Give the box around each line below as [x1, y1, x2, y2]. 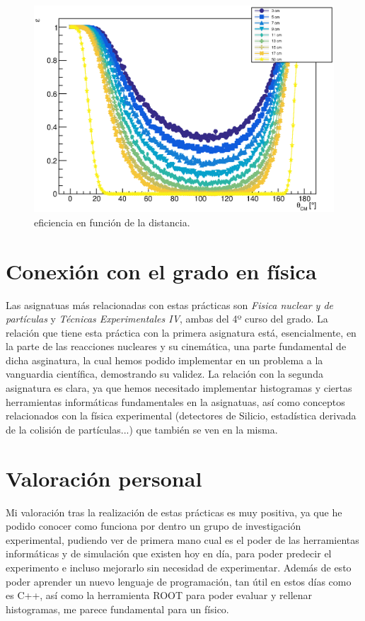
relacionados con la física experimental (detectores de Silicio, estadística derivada [6, 408, 357, 423]
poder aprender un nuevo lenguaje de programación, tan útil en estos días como [6, 574, 352, 588]
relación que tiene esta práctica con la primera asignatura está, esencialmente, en [6, 325, 357, 339]
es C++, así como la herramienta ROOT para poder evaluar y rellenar [6, 588, 313, 603]
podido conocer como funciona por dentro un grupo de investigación [6, 518, 301, 533]
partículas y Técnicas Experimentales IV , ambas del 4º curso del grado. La [6, 311, 328, 326]
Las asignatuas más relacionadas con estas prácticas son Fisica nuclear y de [6, 297, 334, 312]
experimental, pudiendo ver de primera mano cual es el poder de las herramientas [6, 532, 359, 547]
